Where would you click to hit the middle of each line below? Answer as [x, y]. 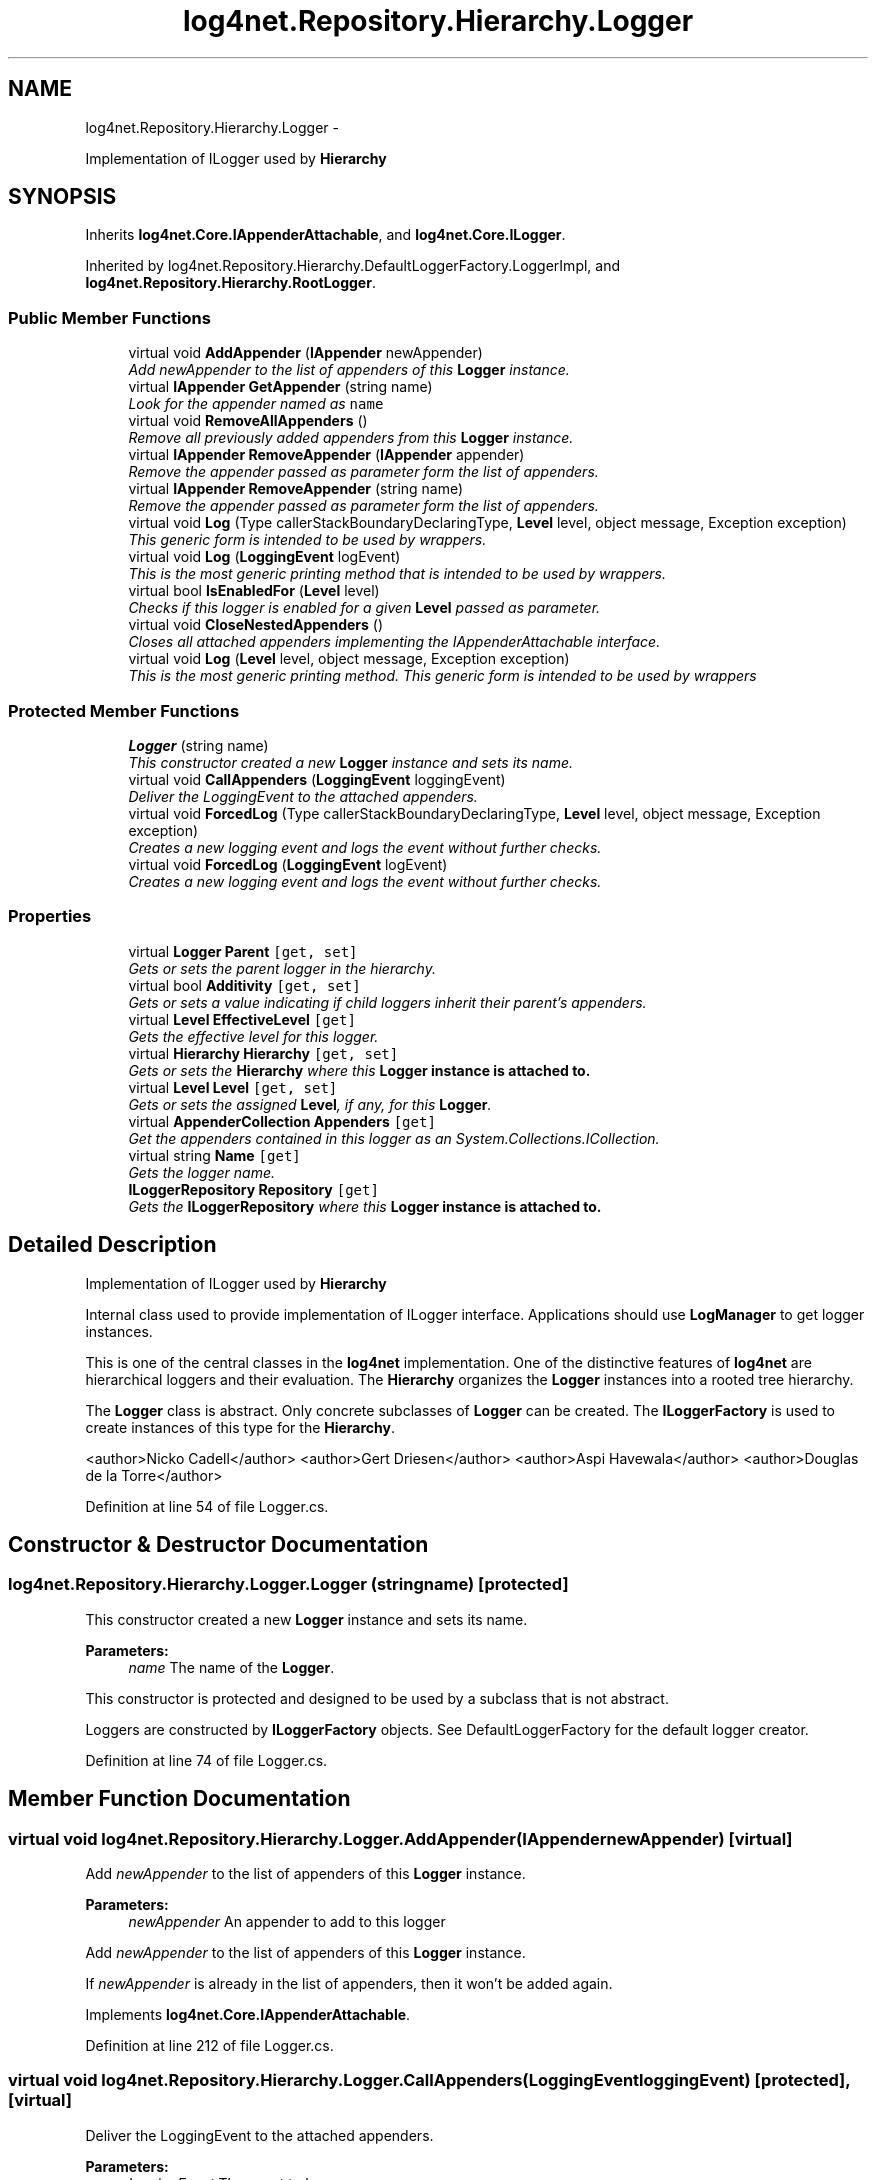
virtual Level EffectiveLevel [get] [242, 1019]
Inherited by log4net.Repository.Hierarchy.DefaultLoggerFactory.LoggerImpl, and [353, 266]
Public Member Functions [109, 317]
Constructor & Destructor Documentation [218, 1544]
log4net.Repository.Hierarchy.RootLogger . [230, 283]
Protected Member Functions [124, 710]
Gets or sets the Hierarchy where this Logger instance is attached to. [359, 1070]
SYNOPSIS [62, 197]
